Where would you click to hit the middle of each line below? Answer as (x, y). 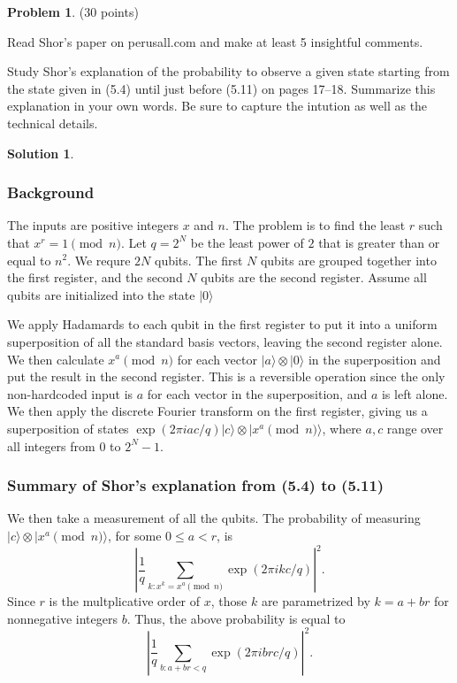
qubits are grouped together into (348, 260)
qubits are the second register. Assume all (314, 277)
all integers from (51, 445)
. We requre (99, 260)
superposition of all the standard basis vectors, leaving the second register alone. (225, 341)
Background (51, 192)
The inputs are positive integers (93, 225)
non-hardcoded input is (70, 393)
